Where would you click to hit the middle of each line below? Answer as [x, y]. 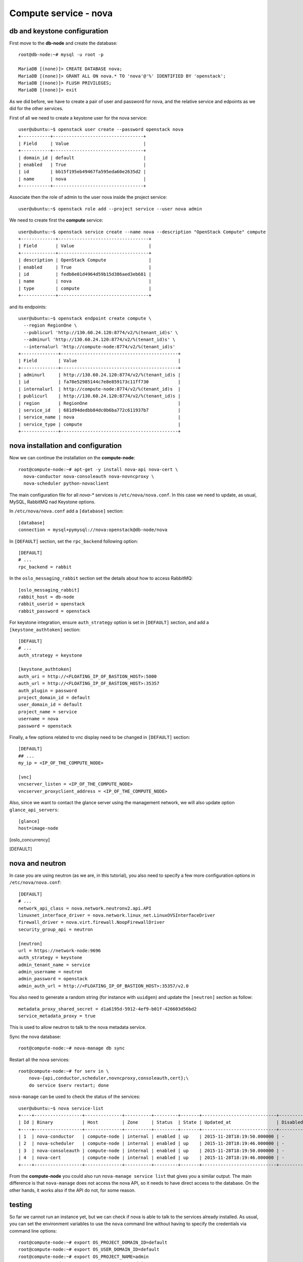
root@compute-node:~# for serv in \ [64, 1071]
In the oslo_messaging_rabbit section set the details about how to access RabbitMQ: [101, 579]
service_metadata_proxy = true [57, 1016]
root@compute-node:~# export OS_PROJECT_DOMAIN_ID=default [93, 1242]
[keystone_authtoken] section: [45, 629]
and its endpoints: [28, 307]
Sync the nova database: [35, 1036]
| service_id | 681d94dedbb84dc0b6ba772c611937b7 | [100, 410]
